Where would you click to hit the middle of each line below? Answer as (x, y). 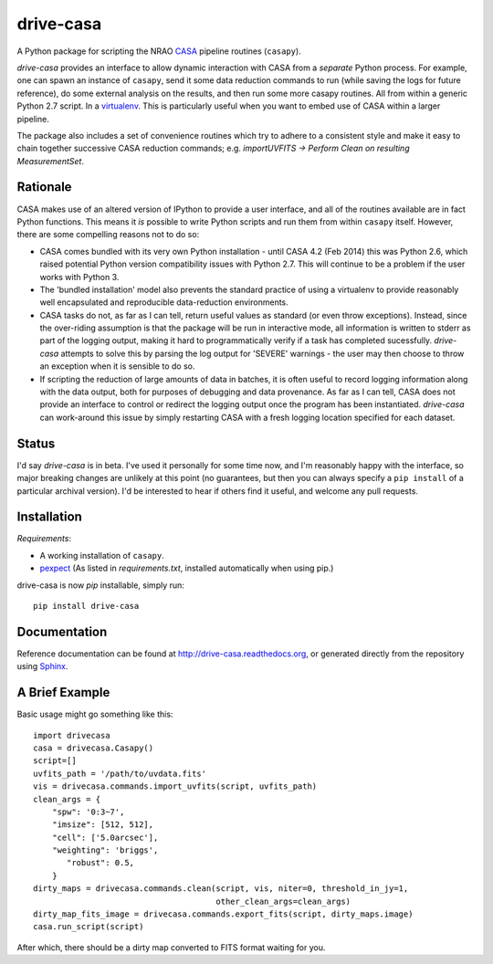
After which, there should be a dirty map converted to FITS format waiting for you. (171, 947)
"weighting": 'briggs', (105, 850)
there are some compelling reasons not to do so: (108, 235)
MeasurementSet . (50, 161)
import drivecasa (72, 735)
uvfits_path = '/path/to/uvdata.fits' (120, 773)
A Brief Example (63, 692)
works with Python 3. (79, 277)
